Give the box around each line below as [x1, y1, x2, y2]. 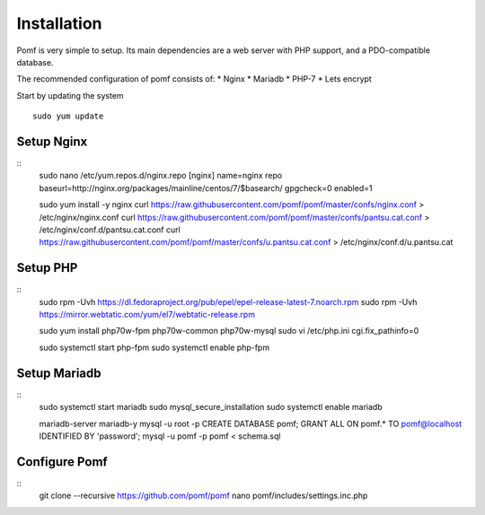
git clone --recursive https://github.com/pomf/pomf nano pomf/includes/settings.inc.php [39, 490, 368, 502]
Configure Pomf [16, 454, 108, 469]
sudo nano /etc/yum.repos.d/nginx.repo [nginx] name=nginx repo [39, 170, 283, 181]
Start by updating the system [16, 90, 125, 100]
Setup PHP [16, 260, 78, 275]
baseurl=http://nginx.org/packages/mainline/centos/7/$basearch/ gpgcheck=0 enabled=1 [39, 182, 373, 193]
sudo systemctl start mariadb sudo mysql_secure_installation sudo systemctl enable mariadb [39, 402, 383, 413]
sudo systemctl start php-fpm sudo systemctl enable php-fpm [39, 342, 269, 353]
